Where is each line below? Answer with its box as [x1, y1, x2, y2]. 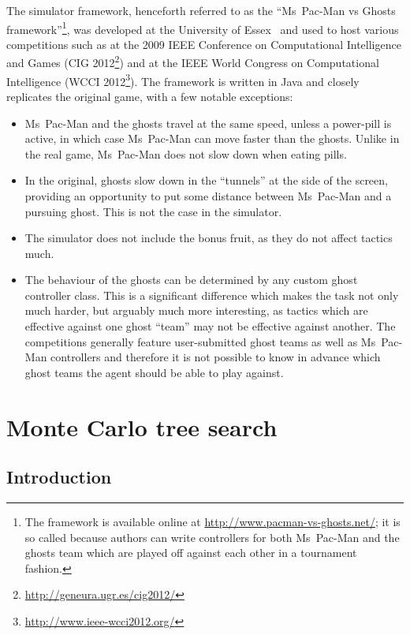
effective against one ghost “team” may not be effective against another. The [24, 318, 396, 334]
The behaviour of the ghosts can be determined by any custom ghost [24, 271, 358, 288]
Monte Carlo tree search [6, 410, 278, 443]
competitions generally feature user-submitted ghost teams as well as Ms [24, 333, 376, 349]
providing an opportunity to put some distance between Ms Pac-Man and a [24, 187, 392, 204]
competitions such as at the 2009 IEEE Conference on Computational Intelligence [6, 35, 401, 52]
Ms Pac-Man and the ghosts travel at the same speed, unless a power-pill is [24, 114, 392, 131]
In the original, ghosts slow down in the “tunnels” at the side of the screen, [24, 172, 388, 189]
